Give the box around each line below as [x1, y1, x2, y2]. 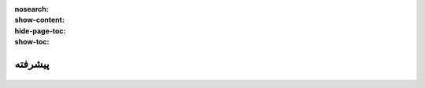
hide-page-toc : [14, 26, 66, 35]
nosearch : [14, 5, 49, 13]
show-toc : [14, 37, 50, 47]
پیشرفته [14, 57, 50, 70]
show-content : [14, 16, 65, 25]
